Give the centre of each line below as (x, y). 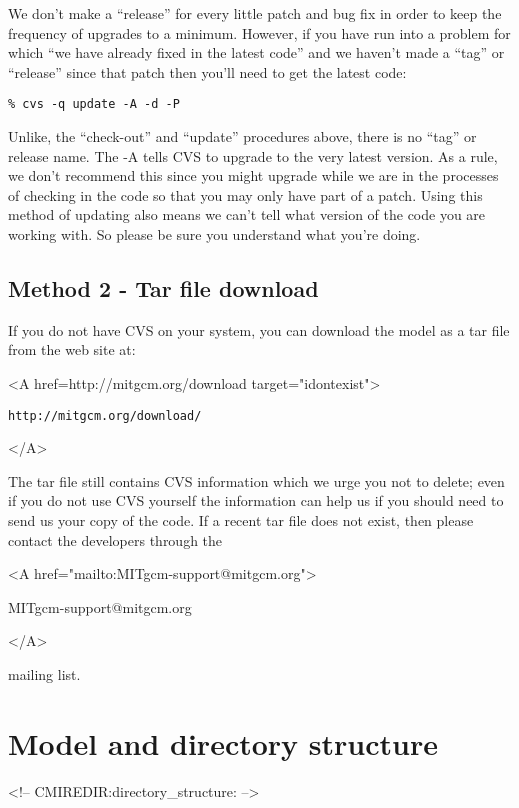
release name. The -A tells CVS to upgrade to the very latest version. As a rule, (253, 155)
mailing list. (44, 673)
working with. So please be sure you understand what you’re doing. (214, 234)
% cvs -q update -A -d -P (94, 104)
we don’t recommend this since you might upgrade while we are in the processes (253, 175)
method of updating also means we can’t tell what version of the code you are (247, 214)
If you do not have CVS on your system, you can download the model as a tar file (259, 329)
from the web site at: (72, 349)
